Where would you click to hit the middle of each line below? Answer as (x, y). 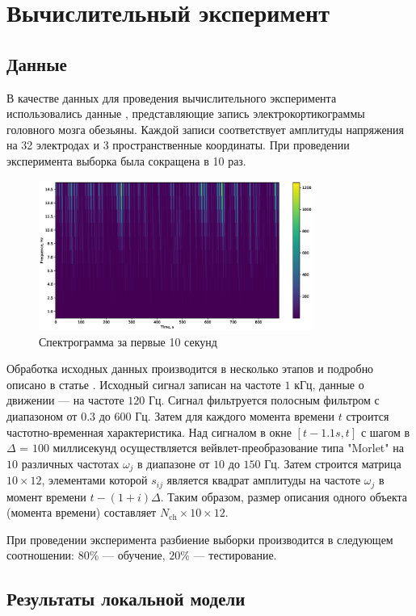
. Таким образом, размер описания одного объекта (284, 496)
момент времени (46, 496)
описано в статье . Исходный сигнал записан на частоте (144, 384)
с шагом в (385, 432)
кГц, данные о (329, 384)
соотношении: (41, 555)
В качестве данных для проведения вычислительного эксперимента (172, 97)
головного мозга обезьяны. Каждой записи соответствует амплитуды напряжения (206, 129)
